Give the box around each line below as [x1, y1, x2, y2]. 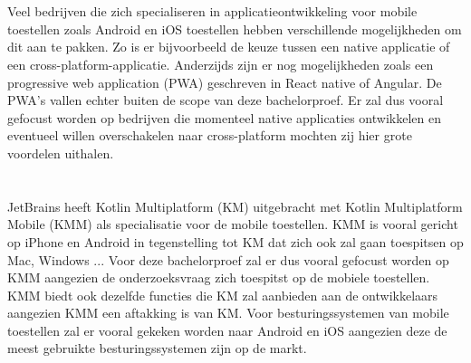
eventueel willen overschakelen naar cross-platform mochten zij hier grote [7, 126, 412, 145]
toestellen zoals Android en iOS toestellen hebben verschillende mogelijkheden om [7, 19, 462, 38]
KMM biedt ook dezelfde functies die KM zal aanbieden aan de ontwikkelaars [7, 285, 438, 304]
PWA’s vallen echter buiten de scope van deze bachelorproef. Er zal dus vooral [7, 91, 444, 110]
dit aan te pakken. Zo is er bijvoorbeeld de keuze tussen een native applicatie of [7, 37, 450, 56]
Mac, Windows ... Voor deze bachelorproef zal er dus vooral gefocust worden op [7, 250, 449, 269]
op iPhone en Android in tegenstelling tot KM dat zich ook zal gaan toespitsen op [7, 232, 464, 251]
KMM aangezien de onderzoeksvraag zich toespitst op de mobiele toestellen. [7, 268, 430, 287]
